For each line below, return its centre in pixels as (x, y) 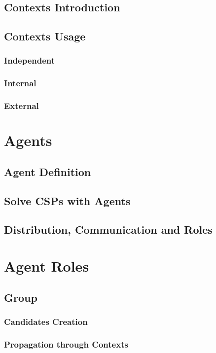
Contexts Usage (45, 36)
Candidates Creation (46, 321)
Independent (30, 60)
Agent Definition (48, 171)
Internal (20, 83)
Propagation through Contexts (66, 344)
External (21, 106)
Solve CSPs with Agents (67, 200)
